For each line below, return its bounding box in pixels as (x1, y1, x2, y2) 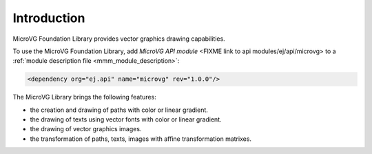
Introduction (12, 10, 85, 26)
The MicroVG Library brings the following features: (12, 93, 156, 102)
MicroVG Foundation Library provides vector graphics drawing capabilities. (12, 35, 225, 43)
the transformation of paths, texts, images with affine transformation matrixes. (30, 135, 251, 143)
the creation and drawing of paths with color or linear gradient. (30, 106, 208, 114)
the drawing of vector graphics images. (30, 125, 142, 133)
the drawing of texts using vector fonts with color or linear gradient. (30, 115, 222, 124)
